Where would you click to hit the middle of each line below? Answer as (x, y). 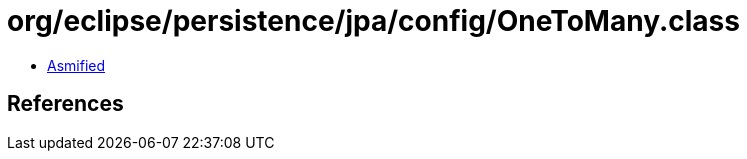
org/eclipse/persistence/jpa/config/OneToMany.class (373, 21)
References (65, 104)
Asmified (76, 65)
